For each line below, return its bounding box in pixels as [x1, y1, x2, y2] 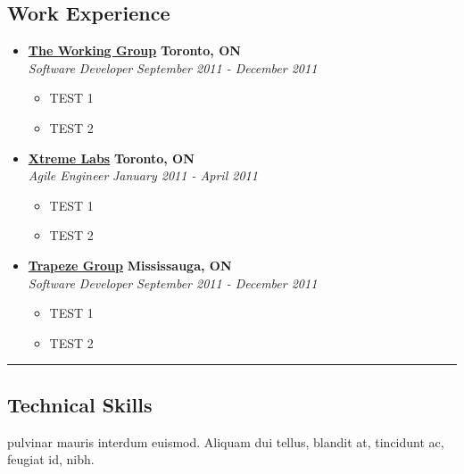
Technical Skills [7, 390, 153, 418]
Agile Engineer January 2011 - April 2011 [28, 166, 258, 185]
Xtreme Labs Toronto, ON [28, 148, 195, 167]
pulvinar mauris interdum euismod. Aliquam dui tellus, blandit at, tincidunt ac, [7, 432, 444, 451]
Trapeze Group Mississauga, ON [28, 255, 232, 274]
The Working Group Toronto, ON [28, 41, 241, 60]
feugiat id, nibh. [7, 450, 95, 469]
